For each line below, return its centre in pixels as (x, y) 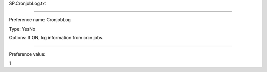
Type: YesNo (22, 29)
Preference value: (27, 54)
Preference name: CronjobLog (40, 20)
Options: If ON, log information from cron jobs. (56, 38)
